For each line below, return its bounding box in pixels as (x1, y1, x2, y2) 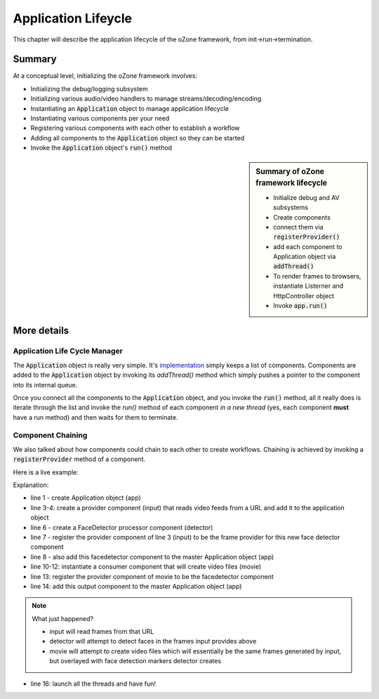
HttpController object (273, 291, 335, 300)
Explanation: (13, 481, 49, 489)
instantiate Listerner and (273, 281, 344, 291)
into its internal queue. (13, 380, 78, 389)
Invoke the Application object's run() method (30, 144, 172, 152)
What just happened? (32, 614, 94, 623)
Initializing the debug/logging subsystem (30, 84, 149, 93)
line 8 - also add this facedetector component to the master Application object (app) (30, 552, 274, 561)
